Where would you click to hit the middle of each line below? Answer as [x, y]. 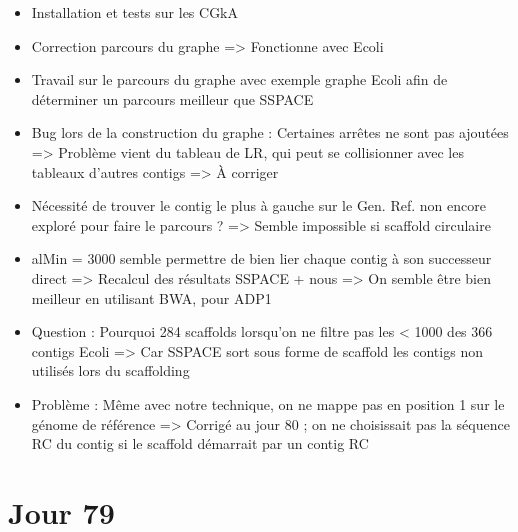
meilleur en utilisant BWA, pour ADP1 [151, 297]
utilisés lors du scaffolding [110, 370]
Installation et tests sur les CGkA [135, 12]
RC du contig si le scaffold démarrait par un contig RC [200, 443]
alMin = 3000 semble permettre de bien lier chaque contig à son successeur [261, 258]
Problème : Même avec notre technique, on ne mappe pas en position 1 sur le [268, 403]
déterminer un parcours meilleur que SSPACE [172, 98]
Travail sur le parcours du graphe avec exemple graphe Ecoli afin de [239, 79]
